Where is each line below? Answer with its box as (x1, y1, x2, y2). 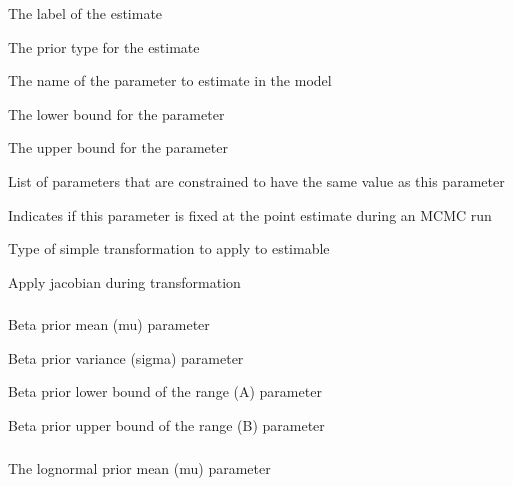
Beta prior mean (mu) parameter (8, 314, 210, 335)
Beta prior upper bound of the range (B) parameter (8, 415, 325, 436)
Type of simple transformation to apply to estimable (8, 238, 330, 259)
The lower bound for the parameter (8, 103, 225, 124)
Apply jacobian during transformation (8, 271, 241, 292)
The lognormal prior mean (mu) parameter (8, 457, 271, 478)
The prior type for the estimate (8, 36, 200, 57)
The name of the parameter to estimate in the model (8, 70, 332, 91)
